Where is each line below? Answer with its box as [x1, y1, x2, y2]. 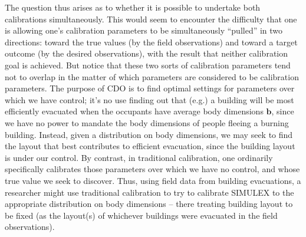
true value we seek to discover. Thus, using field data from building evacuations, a [5, 174, 301, 186]
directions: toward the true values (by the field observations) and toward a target [5, 35, 298, 48]
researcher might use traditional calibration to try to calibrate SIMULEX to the [5, 186, 294, 198]
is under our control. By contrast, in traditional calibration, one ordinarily [5, 151, 273, 163]
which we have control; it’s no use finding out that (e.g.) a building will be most [5, 93, 294, 106]
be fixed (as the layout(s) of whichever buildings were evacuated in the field [5, 209, 278, 221]
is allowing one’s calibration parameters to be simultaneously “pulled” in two [5, 24, 283, 37]
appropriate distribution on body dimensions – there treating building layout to [5, 197, 293, 210]
